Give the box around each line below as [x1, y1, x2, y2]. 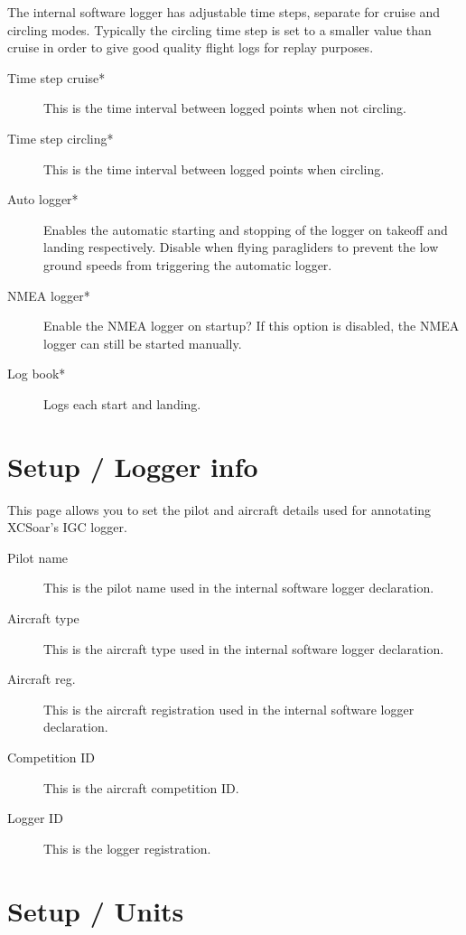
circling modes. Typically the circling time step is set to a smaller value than [7, 20, 432, 39]
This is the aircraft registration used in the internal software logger [43, 699, 415, 718]
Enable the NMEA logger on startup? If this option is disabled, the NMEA [43, 316, 460, 335]
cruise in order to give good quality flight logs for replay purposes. [7, 38, 374, 57]
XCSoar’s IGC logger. [7, 518, 127, 537]
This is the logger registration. [43, 838, 211, 857]
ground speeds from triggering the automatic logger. [43, 255, 332, 274]
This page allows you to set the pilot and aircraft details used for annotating [7, 500, 432, 519]
